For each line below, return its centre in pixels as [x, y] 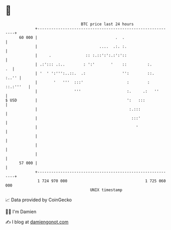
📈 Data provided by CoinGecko [39, 200]
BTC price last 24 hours [108, 24]
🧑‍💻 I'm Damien [21, 212]
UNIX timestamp [106, 190]
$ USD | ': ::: [75, 100]
